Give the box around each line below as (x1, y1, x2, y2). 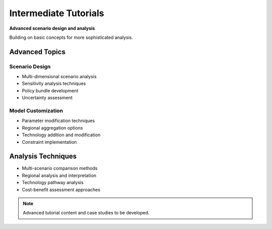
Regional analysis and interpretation (22, 172, 97, 179)
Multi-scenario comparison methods (22, 165, 98, 171)
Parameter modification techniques (22, 118, 95, 124)
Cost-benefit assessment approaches (22, 187, 101, 193)
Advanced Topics (9, 47, 65, 56)
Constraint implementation (22, 139, 77, 145)
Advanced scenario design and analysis (9, 25, 95, 31)
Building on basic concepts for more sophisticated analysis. (9, 34, 133, 40)
